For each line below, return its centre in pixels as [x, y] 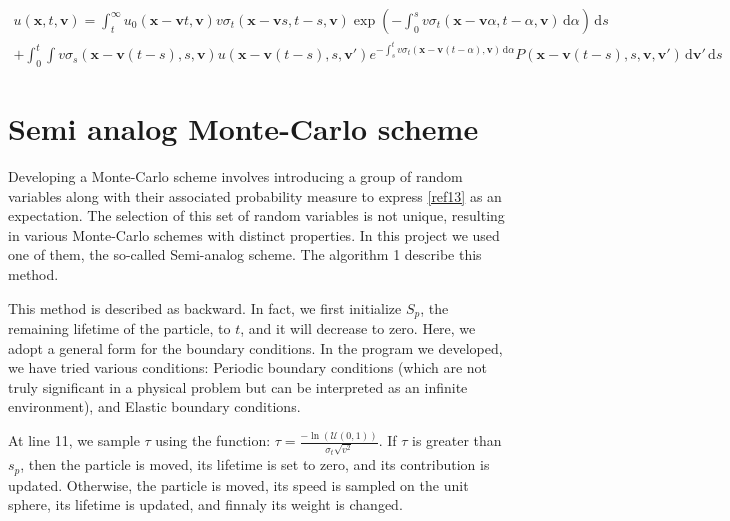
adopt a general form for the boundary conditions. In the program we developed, [255, 347]
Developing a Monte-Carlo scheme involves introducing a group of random [235, 176]
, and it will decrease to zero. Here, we [358, 328]
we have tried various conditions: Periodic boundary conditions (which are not [247, 367]
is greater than [457, 440]
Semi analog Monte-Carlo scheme [243, 128]
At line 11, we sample [74, 440]
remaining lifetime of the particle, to [119, 328]
